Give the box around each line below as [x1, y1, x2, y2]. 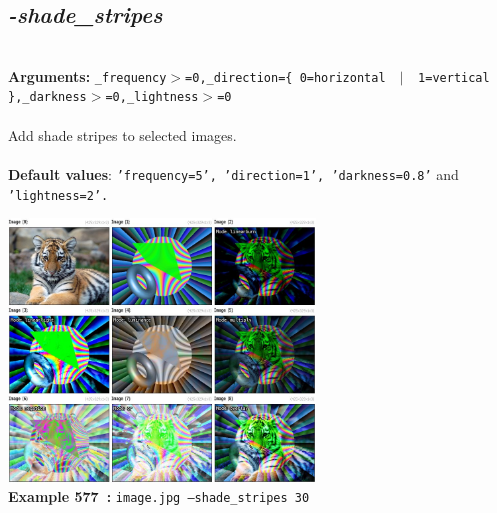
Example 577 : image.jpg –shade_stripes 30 [8, 486, 310, 507]
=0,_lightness [105, 90, 199, 105]
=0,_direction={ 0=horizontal [185, 70, 386, 85]
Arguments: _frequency [8, 65, 167, 86]
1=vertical [418, 70, 490, 85]
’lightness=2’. [8, 188, 109, 203]
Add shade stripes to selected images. [8, 124, 237, 145]
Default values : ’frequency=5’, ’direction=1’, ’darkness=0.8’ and [8, 163, 459, 184]
